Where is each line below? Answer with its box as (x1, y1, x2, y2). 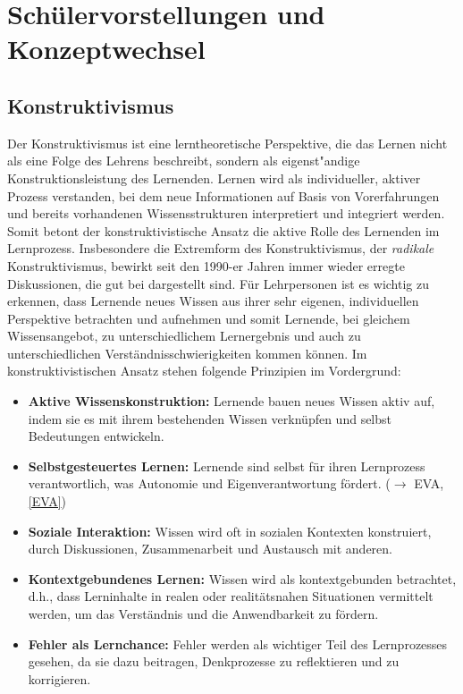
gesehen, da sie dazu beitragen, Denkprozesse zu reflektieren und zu (28, 652, 400, 671)
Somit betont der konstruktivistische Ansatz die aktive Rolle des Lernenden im (7, 221, 440, 240)
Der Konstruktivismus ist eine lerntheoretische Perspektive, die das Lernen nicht (7, 133, 448, 152)
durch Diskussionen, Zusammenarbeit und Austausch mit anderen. (28, 539, 392, 558)
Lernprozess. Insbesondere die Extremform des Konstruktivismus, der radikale (7, 239, 434, 258)
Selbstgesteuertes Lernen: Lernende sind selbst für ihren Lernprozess (28, 456, 425, 475)
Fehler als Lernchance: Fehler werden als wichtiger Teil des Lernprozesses (28, 634, 448, 653)
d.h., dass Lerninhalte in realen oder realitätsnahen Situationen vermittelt (28, 587, 434, 605)
